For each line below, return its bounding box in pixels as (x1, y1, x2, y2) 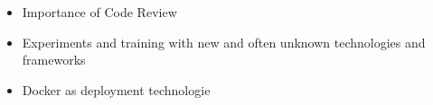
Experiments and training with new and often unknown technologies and (22, 32, 426, 51)
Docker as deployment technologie (22, 80, 211, 99)
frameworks (22, 50, 86, 69)
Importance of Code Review (22, 3, 177, 21)
